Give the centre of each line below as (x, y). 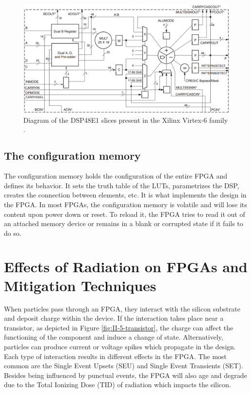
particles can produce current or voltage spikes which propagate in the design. (120, 347)
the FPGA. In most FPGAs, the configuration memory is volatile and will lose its (125, 205)
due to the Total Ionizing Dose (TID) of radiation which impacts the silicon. (117, 385)
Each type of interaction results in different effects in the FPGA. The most (115, 356)
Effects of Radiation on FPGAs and (126, 266)
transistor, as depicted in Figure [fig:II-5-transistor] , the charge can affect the (119, 327)
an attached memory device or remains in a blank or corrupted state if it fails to (124, 223)
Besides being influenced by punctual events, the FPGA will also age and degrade (125, 375)
